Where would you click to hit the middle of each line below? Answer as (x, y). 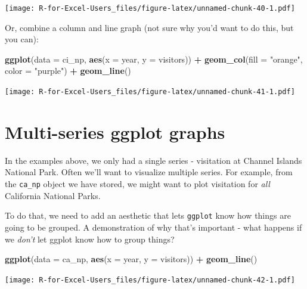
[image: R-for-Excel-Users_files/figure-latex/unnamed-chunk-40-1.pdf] (150, 8)
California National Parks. (53, 195)
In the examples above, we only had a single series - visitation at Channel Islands (153, 160)
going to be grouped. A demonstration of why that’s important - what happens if (153, 227)
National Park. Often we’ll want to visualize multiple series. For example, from (149, 172)
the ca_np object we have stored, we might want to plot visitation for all (137, 184)
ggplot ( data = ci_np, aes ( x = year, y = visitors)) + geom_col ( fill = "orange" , (154, 59)
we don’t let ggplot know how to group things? (90, 239)
